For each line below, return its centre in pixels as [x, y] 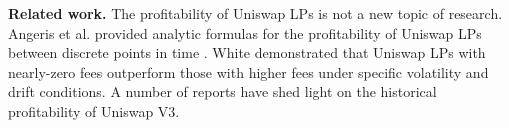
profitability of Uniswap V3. [94, 110]
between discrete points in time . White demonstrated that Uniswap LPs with [247, 52]
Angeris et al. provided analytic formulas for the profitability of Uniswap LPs [245, 32]
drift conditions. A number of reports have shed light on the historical [222, 91]
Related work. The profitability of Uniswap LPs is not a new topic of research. [255, 13]
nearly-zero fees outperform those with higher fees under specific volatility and [248, 71]
